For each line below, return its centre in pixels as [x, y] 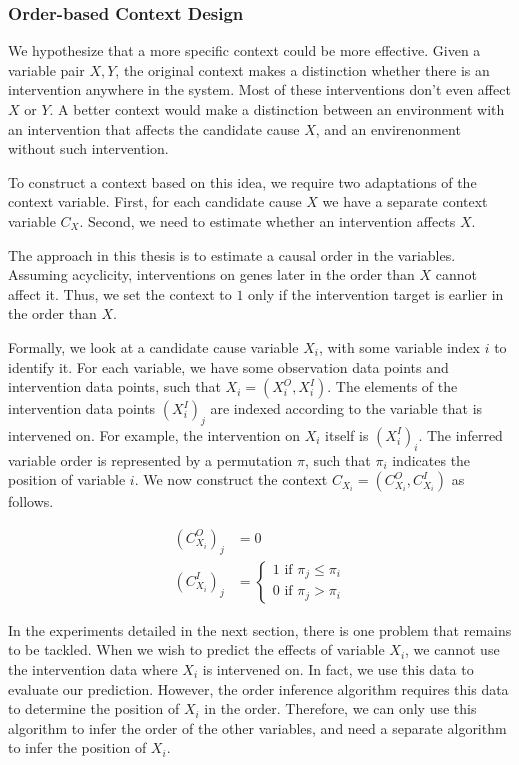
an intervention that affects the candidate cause [154, 128]
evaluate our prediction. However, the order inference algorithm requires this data [258, 688]
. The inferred [460, 434]
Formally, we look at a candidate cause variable [153, 346]
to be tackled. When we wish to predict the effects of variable [196, 649]
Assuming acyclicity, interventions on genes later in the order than [211, 274]
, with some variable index [399, 346]
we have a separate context [405, 201]
